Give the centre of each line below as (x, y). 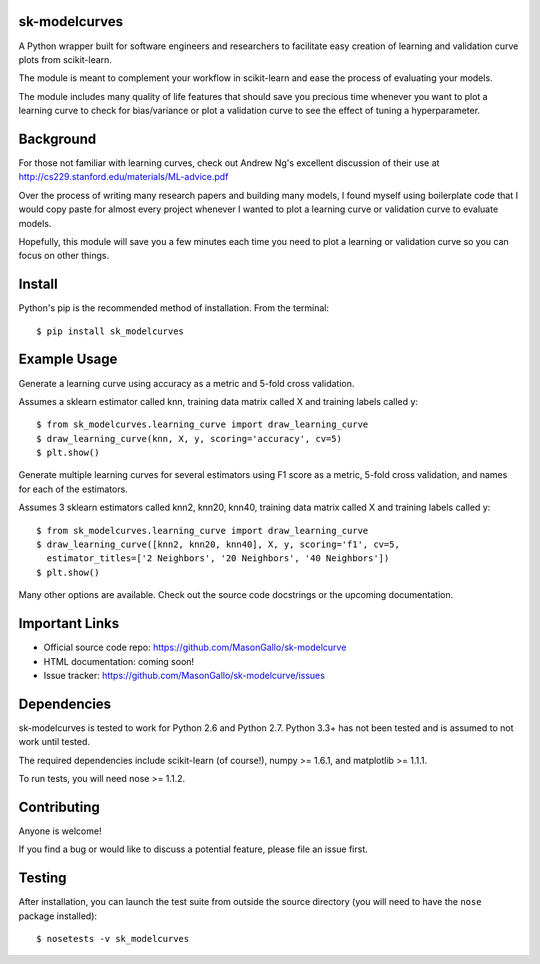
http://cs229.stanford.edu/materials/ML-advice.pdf (123, 177)
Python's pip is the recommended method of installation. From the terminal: (174, 308)
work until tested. (54, 742)
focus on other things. (64, 256)
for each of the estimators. (73, 489)
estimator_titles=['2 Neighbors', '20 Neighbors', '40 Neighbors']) (218, 558)
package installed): (58, 916)
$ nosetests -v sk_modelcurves (113, 938)
